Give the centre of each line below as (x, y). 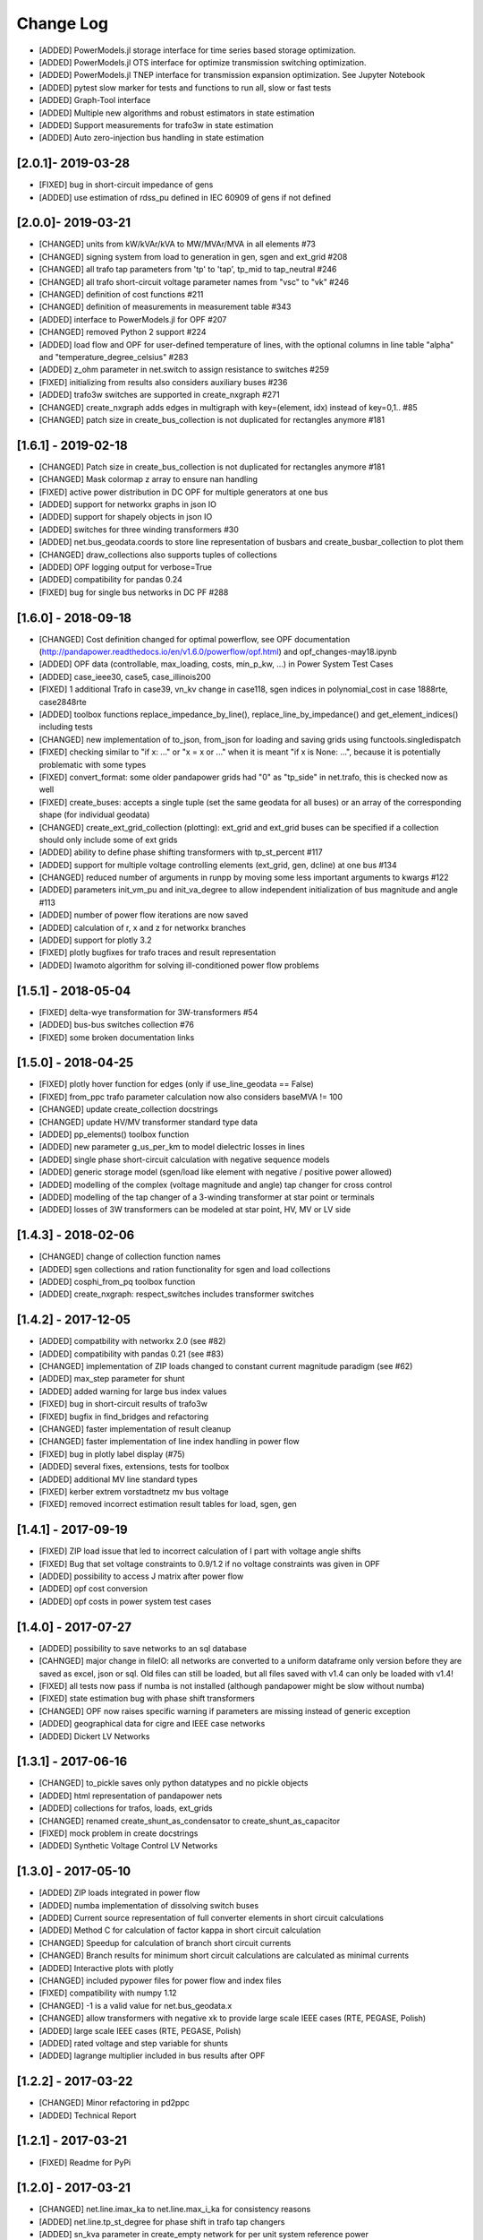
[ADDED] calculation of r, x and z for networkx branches (142, 927)
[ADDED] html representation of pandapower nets (131, 1796)
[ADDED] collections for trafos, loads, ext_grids (126, 1808)
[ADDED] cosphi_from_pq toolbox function (117, 1282)
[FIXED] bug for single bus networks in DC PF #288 (134, 592)
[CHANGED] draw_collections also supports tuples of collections (158, 555)
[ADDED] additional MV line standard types (119, 1479)
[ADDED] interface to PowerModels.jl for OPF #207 (133, 319)
